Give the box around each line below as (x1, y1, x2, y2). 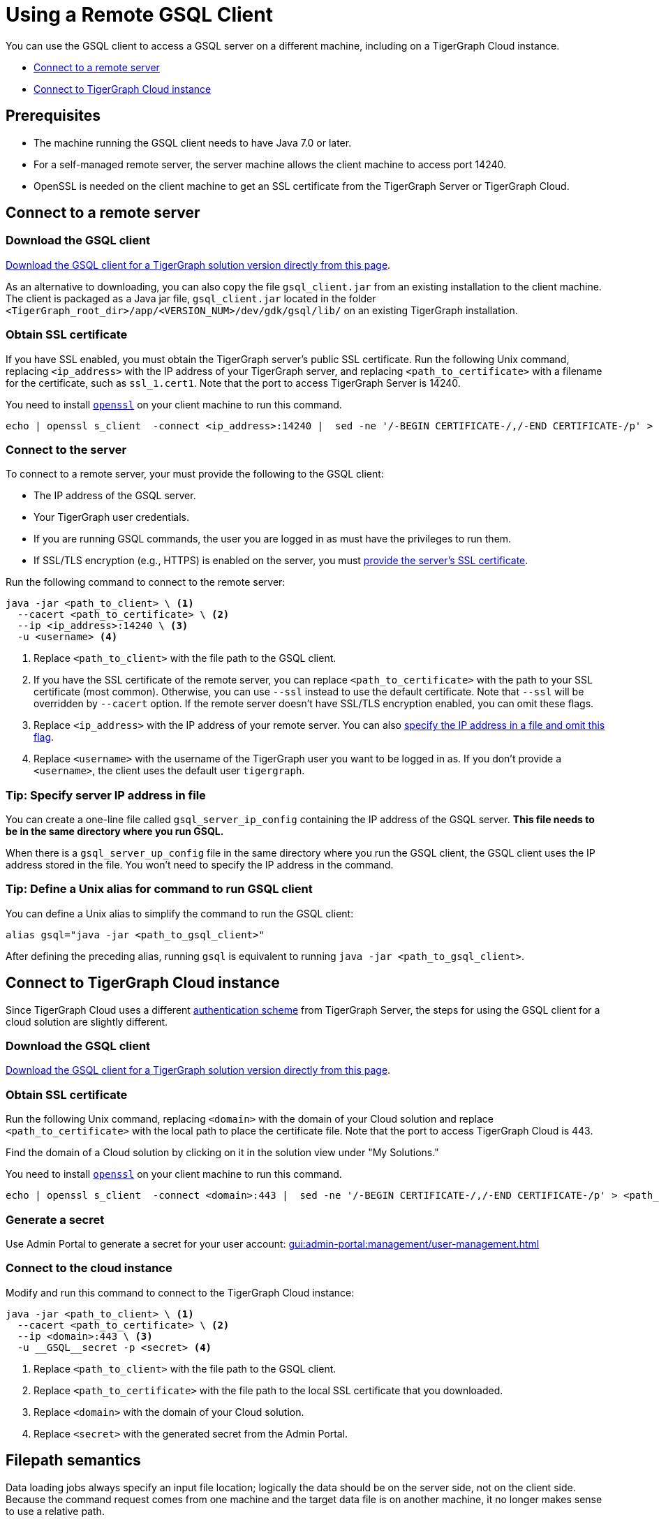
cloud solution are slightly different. (6, 1015, 168, 1028)
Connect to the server (6, 442, 127, 457)
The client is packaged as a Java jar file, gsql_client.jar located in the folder (6, 292, 376, 304)
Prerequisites (6, 107, 101, 125)
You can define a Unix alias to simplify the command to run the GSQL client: (6, 907, 354, 919)
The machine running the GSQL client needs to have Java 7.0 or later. (34, 136, 352, 149)
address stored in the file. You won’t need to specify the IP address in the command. (6, 859, 394, 871)
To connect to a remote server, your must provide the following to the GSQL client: (6, 468, 384, 480)
